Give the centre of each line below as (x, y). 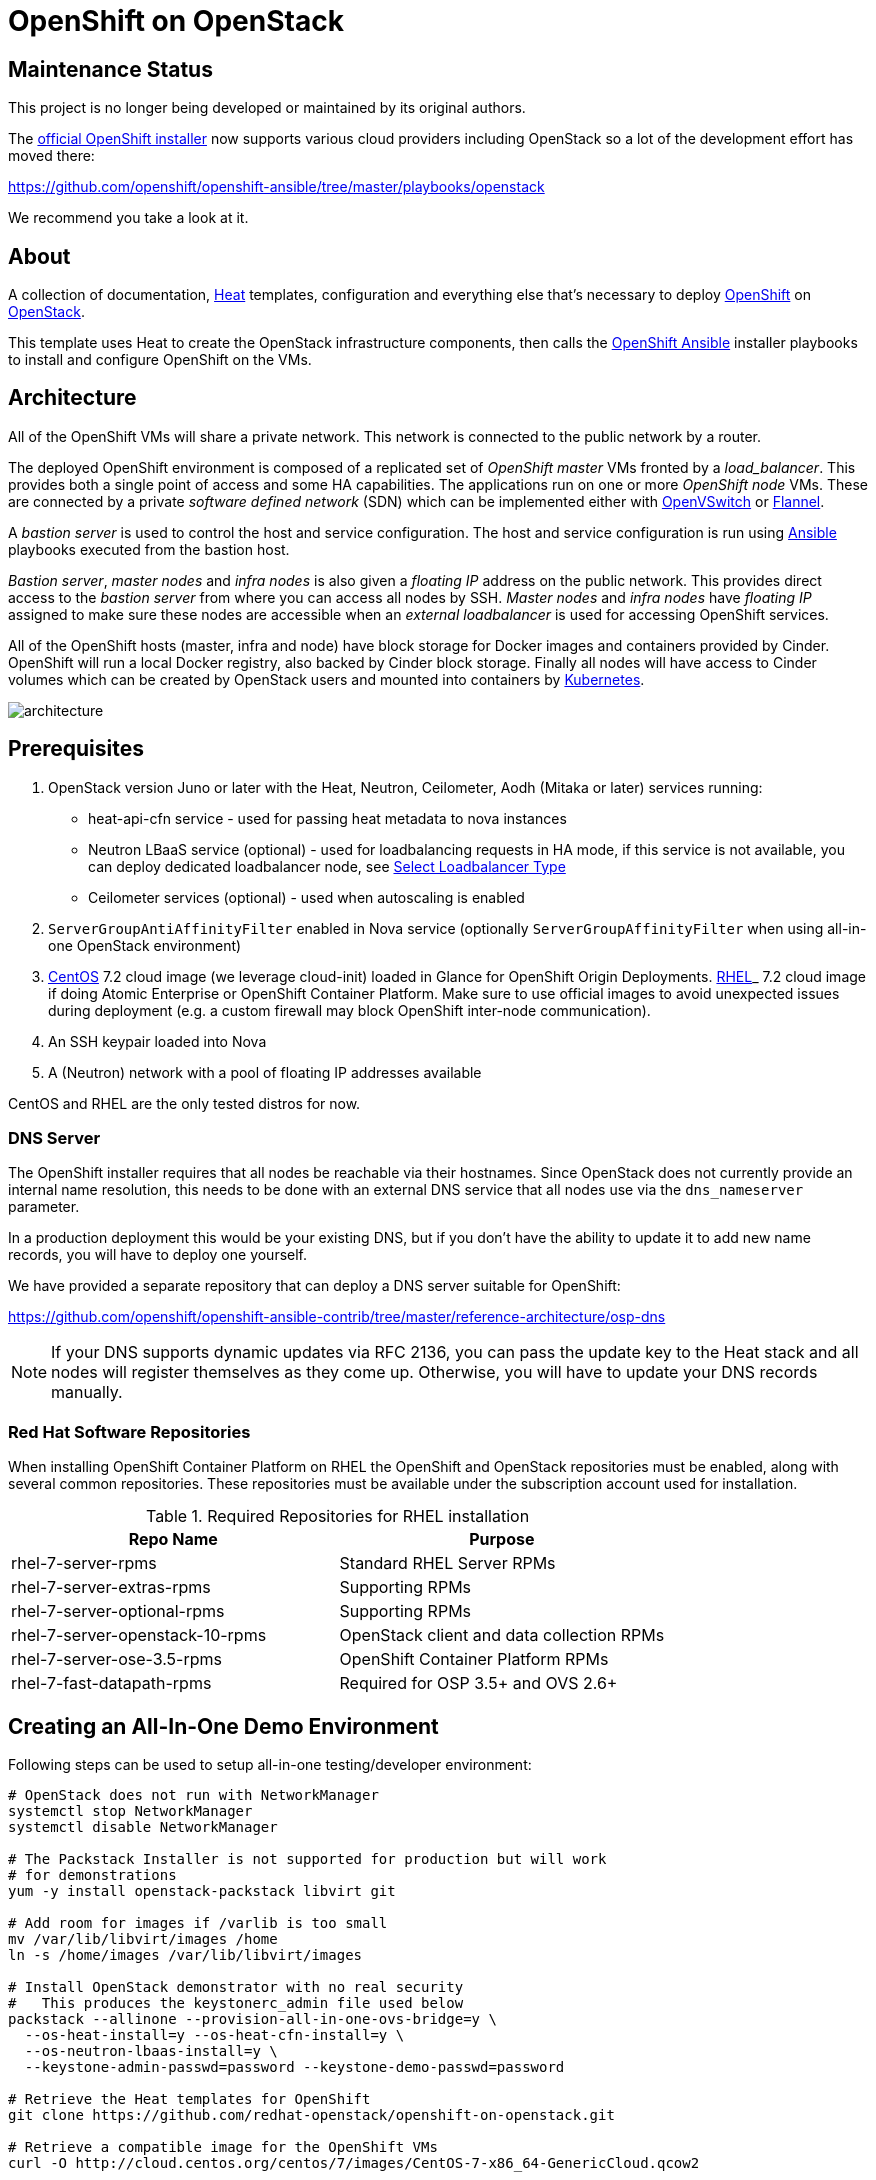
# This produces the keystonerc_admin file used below (236, 2003)
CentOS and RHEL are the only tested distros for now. (184, 1103)
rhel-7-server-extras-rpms (111, 1587)
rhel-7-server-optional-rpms (118, 1611)
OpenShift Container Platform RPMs (474, 1659)
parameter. (44, 1207)
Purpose (502, 1539)
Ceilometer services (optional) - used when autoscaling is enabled (306, 897)
